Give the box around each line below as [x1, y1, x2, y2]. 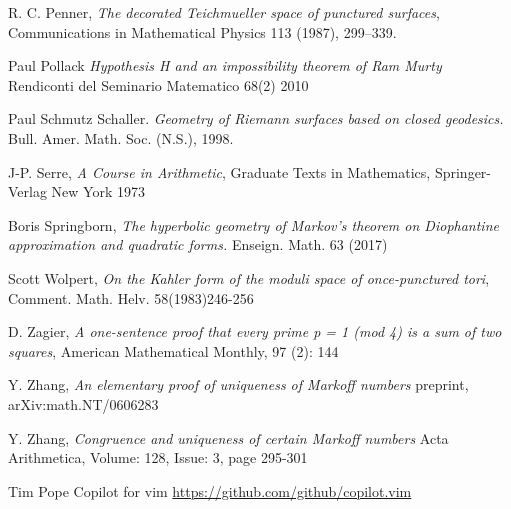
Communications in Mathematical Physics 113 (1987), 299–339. [8, 21, 397, 42]
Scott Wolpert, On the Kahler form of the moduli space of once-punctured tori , [8, 267, 490, 288]
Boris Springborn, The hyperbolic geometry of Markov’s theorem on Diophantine [8, 214, 499, 235]
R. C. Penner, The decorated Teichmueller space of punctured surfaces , [8, 2, 440, 22]
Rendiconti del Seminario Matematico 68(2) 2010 [8, 74, 309, 95]
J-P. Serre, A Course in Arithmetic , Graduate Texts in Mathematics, [8, 161, 431, 182]
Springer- [434, 161, 491, 182]
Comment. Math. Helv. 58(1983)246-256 [8, 287, 254, 308]
